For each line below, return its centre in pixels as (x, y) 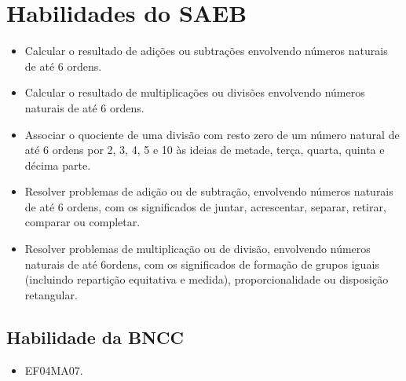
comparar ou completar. (82, 222)
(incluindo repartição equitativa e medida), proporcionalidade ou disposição (207, 279)
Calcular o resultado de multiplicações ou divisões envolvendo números (195, 92)
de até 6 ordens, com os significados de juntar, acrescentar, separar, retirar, (205, 206)
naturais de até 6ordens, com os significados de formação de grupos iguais (202, 264)
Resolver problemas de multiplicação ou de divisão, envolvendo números (198, 249)
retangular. (51, 294)
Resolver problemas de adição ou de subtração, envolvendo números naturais (209, 191)
